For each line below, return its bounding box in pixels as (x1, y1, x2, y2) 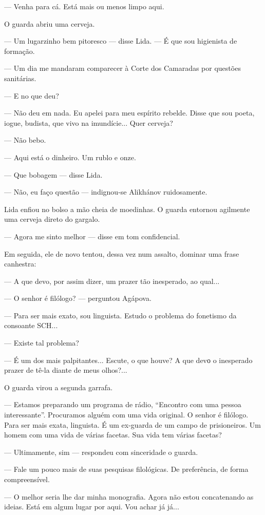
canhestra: (4, 258, 36, 269)
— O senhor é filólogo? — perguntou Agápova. (4, 293, 152, 303)
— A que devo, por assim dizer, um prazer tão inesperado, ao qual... (4, 275, 220, 286)
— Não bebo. (4, 135, 46, 145)
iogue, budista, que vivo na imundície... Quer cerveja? (4, 117, 173, 128)
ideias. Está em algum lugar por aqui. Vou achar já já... (4, 501, 179, 512)
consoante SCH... (4, 320, 58, 331)
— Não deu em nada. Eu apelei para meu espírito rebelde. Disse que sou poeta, (4, 107, 255, 118)
